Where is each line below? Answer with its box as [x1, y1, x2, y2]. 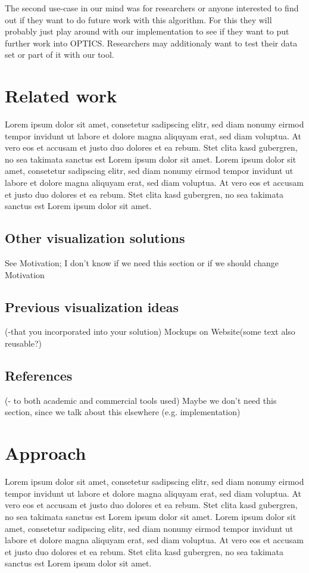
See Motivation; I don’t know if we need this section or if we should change [5, 257, 279, 269]
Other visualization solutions [5, 229, 185, 247]
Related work [5, 83, 117, 108]
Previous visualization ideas [5, 297, 179, 316]
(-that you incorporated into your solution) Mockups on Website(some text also [5, 325, 295, 338]
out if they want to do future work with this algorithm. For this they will [5, 13, 272, 26]
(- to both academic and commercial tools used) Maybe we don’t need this [5, 394, 277, 406]
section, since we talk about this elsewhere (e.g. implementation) [5, 406, 241, 418]
